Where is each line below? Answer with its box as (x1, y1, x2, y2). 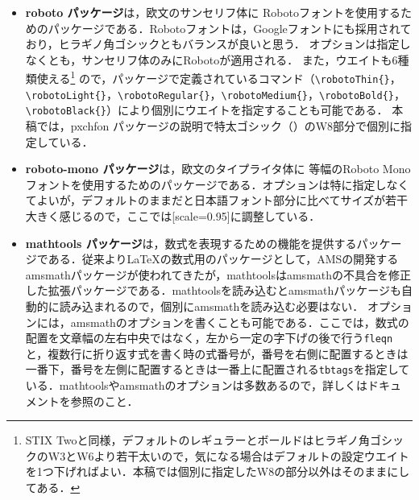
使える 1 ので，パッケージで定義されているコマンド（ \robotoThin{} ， (36, 68, 401, 87)
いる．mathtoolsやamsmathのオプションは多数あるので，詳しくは (25, 377, 368, 394)
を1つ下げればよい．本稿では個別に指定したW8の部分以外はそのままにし (25, 463, 410, 480)
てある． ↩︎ (25, 479, 81, 495)
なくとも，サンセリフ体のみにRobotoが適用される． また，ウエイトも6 (25, 51, 398, 68)
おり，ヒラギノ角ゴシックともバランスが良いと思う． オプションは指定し (25, 35, 411, 52)
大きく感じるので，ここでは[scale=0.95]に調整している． (25, 207, 321, 224)
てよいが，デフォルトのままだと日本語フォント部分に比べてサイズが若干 (25, 192, 408, 209)
